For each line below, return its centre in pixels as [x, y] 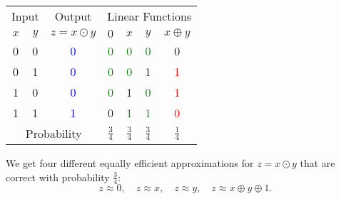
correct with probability [58, 177]
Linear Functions [149, 16]
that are [317, 163]
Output [73, 16]
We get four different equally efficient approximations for [130, 163]
